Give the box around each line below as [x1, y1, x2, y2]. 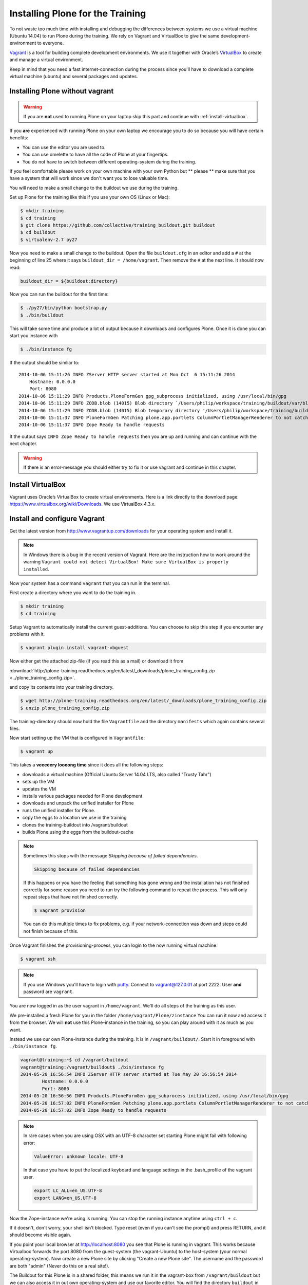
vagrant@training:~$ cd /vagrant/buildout [20, 1057, 129, 1063]
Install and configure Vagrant [9, 515, 105, 523]
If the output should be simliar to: [9, 360, 80, 366]
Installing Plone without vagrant [9, 86, 114, 95]
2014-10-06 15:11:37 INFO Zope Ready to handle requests [18, 422, 165, 428]
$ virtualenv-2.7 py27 [20, 236, 78, 243]
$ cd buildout [20, 229, 56, 235]
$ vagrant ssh [20, 956, 56, 962]
